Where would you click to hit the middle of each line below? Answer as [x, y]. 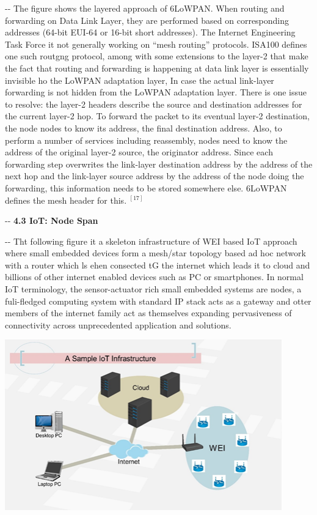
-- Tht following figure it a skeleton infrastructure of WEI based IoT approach [151, 241]
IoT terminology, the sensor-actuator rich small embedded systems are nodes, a [153, 289]
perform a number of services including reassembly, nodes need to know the [146, 140]
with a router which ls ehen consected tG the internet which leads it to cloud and [158, 265]
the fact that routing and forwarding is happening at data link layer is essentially [157, 68]
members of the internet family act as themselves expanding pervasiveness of [148, 313]
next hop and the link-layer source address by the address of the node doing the [155, 176]
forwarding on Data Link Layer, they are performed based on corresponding [147, 20]
